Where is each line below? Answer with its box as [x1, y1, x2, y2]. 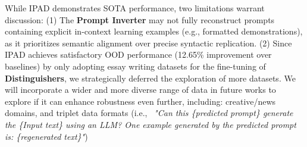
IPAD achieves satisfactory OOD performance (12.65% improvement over [5, 48, 272, 61]
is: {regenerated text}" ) [5, 130, 88, 142]
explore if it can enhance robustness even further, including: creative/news [5, 95, 276, 107]
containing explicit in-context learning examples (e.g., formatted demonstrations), [5, 25, 303, 37]
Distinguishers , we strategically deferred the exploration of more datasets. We [5, 71, 296, 84]
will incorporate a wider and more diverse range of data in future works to [5, 83, 276, 96]
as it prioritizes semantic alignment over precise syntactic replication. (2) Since [5, 36, 292, 49]
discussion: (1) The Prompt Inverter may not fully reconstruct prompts [5, 13, 275, 26]
